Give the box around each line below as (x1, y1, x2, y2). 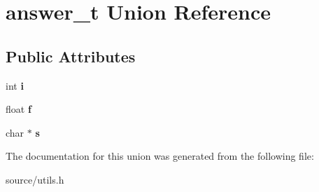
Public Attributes (6, 45, 136, 67)
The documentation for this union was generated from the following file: (6, 149, 314, 163)
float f (6, 102, 31, 116)
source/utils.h (6, 172, 64, 186)
